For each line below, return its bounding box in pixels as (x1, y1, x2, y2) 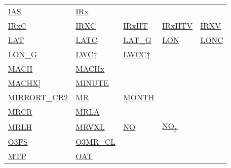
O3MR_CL (76, 136, 115, 148)
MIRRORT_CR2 (8, 91, 68, 103)
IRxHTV (162, 20, 193, 31)
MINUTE (76, 77, 109, 88)
